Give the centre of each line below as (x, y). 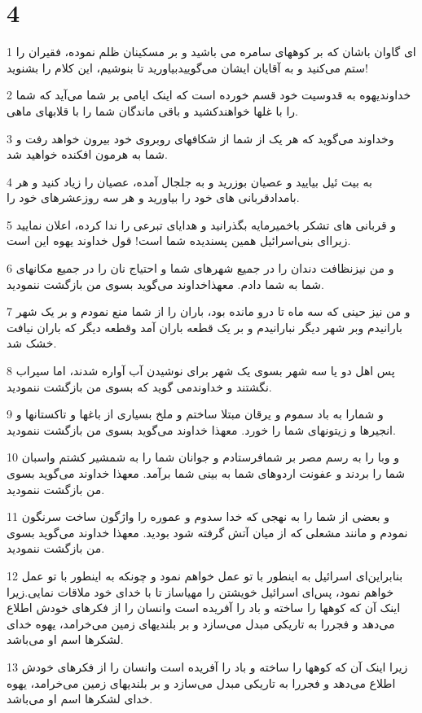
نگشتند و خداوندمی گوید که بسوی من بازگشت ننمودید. (139, 386)
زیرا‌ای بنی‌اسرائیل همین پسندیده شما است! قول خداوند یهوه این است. (179, 241)
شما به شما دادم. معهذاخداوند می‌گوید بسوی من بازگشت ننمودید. (166, 284)
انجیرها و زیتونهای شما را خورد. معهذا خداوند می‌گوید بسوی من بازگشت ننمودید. (201, 429)
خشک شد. (32, 343)
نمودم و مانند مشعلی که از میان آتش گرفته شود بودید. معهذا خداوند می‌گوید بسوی (207, 532)
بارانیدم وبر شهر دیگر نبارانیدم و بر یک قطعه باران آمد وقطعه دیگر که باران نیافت (204, 327)
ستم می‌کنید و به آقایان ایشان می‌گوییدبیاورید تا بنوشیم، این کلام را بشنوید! (187, 67)
